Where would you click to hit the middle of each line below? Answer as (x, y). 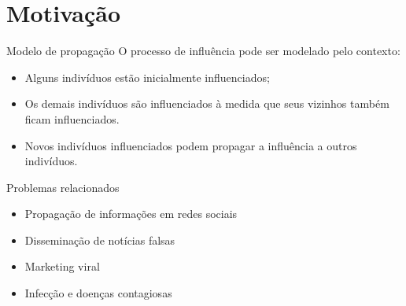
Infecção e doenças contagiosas (98, 293)
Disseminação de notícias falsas (100, 240)
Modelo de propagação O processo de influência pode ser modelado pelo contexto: (203, 51)
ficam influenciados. (72, 118)
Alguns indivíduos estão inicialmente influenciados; (147, 77)
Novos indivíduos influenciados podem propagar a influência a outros (191, 145)
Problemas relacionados (63, 187)
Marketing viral (62, 266)
